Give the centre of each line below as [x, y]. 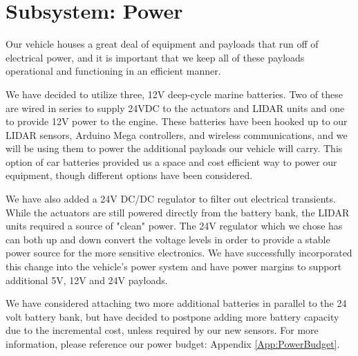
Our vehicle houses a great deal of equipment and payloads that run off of [162, 44]
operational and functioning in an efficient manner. [113, 71]
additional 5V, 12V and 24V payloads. [87, 280]
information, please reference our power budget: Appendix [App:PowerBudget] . [173, 344]
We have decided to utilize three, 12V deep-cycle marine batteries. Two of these [174, 94]
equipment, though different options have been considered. [129, 175]
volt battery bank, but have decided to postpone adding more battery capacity [172, 316]
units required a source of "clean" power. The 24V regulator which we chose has [174, 226]
